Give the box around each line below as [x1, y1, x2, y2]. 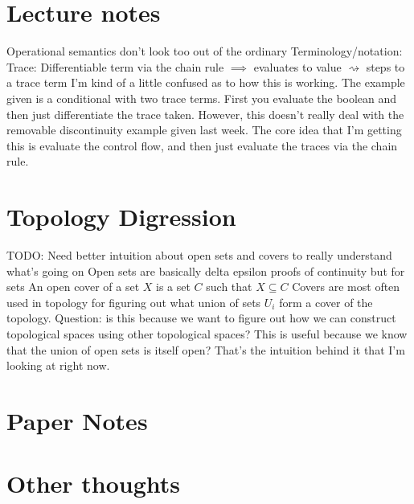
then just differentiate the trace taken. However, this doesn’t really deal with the [6, 105, 404, 122]
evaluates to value [253, 58, 342, 75]
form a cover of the [279, 293, 373, 310]
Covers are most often [292, 278, 400, 295]
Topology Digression [6, 200, 236, 233]
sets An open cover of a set [6, 278, 140, 295]
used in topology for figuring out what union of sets [6, 293, 261, 310]
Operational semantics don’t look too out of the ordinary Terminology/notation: [6, 43, 403, 59]
